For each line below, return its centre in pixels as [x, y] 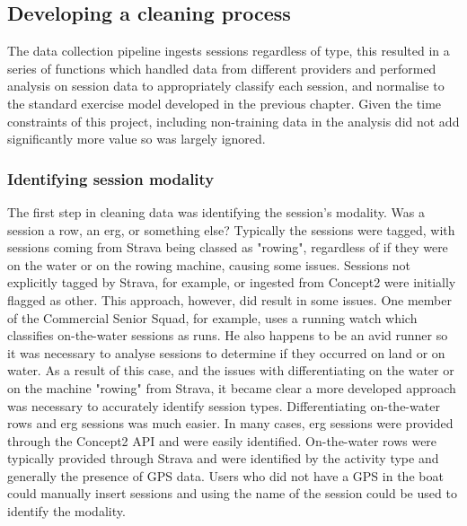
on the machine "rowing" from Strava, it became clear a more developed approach [232, 387]
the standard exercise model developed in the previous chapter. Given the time [225, 103]
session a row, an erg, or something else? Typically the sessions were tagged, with [231, 229]
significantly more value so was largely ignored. [137, 139]
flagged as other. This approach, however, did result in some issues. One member [229, 299]
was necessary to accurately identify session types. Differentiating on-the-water [224, 405]
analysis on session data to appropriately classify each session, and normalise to [226, 86]
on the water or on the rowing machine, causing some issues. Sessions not [209, 264]
